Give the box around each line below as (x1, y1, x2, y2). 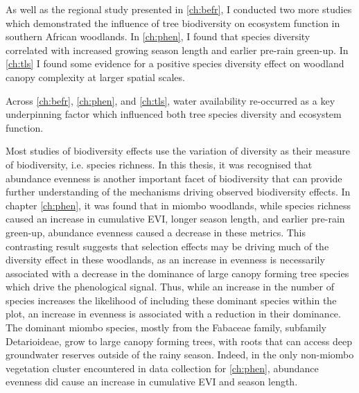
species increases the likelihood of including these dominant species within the (6, 292, 337, 307)
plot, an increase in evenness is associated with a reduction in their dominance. (6, 306, 341, 321)
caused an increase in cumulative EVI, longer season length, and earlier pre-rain (6, 211, 345, 226)
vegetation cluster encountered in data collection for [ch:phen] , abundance (6, 360, 319, 375)
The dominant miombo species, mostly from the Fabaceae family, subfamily (6, 320, 326, 335)
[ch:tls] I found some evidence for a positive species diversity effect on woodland (6, 56, 344, 71)
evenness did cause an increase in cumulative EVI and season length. (6, 374, 298, 389)
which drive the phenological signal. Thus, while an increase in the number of (6, 279, 335, 294)
